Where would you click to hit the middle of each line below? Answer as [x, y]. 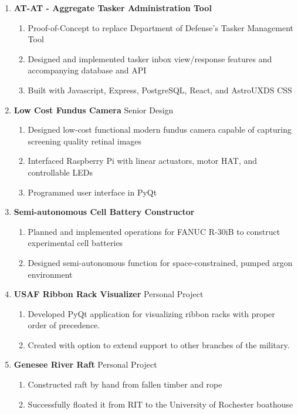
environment [50, 274]
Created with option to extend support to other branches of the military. [159, 344]
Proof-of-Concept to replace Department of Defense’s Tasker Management [161, 27]
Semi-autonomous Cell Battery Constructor [104, 212]
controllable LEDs [60, 172]
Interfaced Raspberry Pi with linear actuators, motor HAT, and [143, 161]
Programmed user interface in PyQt [92, 192]
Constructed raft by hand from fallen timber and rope [125, 384]
